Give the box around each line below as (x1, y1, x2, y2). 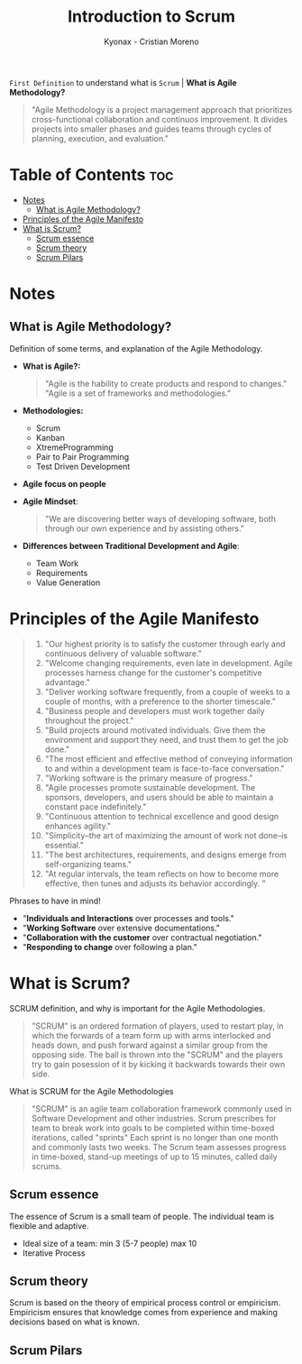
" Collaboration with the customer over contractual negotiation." (22, 931, 262, 943)
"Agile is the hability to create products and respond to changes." (44, 378, 288, 389)
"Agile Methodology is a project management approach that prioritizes (31, 104, 293, 114)
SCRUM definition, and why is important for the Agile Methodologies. (9, 1002, 266, 1013)
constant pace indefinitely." (44, 801, 147, 812)
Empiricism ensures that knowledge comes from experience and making (9, 1307, 278, 1318)
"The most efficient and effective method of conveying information (44, 753, 293, 764)
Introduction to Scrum (67, 6, 236, 27)
